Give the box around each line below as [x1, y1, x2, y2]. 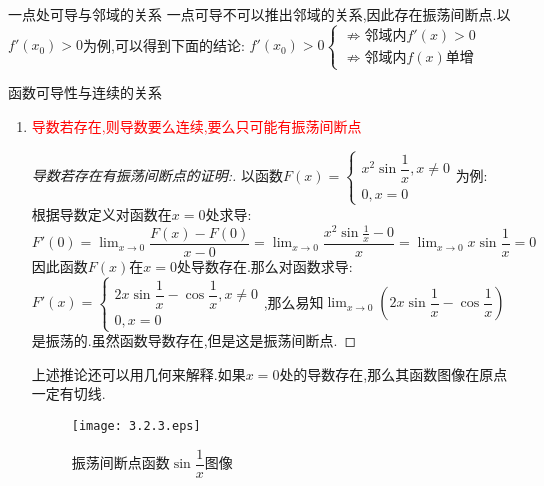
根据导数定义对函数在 [31, 203, 172, 224]
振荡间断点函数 [71, 452, 170, 473]
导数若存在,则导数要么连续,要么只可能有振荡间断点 [31, 115, 362, 136]
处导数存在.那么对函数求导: [176, 255, 353, 276]
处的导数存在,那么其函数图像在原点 [279, 363, 508, 384]
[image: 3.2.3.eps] [71, 418, 201, 433]
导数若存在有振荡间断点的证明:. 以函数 [31, 165, 284, 186]
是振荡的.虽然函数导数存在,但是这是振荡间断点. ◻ [31, 330, 357, 351]
